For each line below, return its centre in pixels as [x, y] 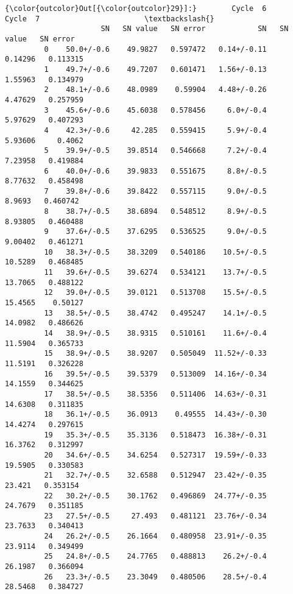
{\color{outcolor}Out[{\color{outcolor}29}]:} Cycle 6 [136, 9]
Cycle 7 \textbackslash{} [110, 19]
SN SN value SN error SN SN [195, 29]
